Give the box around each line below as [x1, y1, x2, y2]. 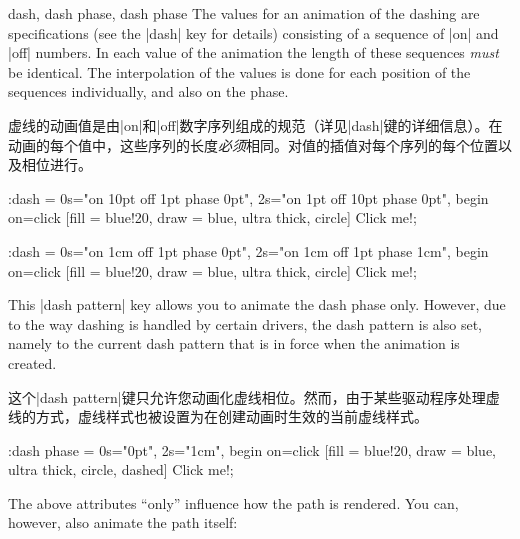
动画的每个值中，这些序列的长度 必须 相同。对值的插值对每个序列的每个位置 [8, 134, 498, 155]
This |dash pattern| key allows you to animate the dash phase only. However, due [8, 294, 506, 315]
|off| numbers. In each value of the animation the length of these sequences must [8, 42, 499, 63]
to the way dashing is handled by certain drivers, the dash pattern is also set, [8, 313, 482, 334]
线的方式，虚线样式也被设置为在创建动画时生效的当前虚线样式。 [8, 406, 428, 427]
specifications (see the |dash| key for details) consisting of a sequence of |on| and [8, 22, 499, 43]
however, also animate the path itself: [8, 512, 238, 533]
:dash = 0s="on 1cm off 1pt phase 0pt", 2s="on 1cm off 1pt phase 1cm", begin [8, 240, 489, 261]
